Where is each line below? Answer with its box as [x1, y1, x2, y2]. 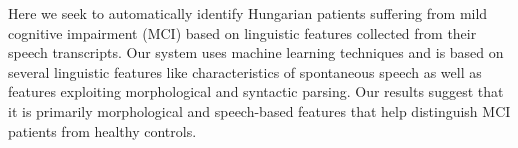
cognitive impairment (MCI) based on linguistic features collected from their [8, 22, 477, 43]
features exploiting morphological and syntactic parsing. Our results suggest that [8, 81, 504, 102]
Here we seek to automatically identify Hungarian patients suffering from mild [8, 3, 488, 23]
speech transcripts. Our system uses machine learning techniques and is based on [8, 42, 504, 63]
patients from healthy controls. [8, 120, 197, 141]
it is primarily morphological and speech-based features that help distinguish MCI [8, 100, 511, 121]
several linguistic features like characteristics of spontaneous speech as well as [8, 61, 482, 82]
